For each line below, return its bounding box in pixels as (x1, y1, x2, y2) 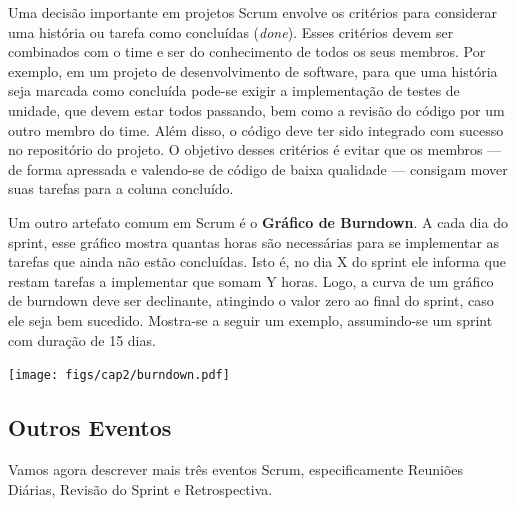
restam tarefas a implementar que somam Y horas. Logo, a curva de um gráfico (8, 270, 494, 291)
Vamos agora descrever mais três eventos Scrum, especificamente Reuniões (8, 458, 464, 479)
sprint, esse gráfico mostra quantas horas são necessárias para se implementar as (8, 231, 500, 252)
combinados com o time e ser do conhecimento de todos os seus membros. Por (8, 41, 486, 62)
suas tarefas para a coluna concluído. (8, 178, 234, 199)
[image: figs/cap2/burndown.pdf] (8, 368, 230, 383)
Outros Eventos (8, 412, 172, 443)
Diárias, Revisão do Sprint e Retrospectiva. (8, 478, 273, 499)
